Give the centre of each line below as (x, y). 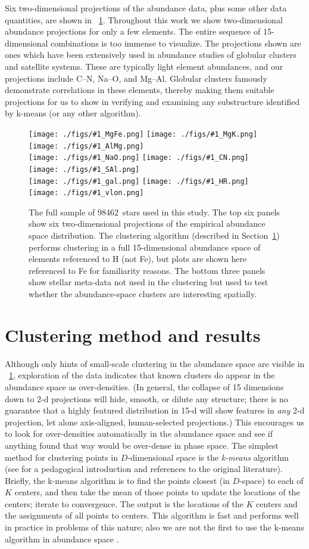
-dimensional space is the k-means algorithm (208, 457)
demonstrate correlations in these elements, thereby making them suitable (140, 90)
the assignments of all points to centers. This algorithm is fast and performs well (152, 515)
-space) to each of (271, 480)
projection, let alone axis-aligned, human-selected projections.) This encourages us (155, 422)
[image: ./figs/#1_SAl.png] (84, 169)
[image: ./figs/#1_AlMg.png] (86, 146)
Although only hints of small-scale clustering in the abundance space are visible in (155, 363)
